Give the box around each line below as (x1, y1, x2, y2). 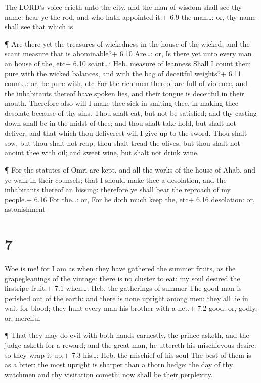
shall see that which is (5, 21, 73, 32)
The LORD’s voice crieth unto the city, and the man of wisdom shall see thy (5, 2, 242, 12)
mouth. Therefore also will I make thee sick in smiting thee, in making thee (5, 98, 238, 108)
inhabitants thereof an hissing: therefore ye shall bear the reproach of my (5, 184, 231, 195)
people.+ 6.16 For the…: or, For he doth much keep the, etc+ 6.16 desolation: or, (5, 194, 255, 204)
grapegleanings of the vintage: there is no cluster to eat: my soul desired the (5, 273, 240, 283)
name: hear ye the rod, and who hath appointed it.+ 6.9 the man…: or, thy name (5, 11, 256, 22)
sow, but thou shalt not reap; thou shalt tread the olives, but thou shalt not (5, 137, 241, 148)
